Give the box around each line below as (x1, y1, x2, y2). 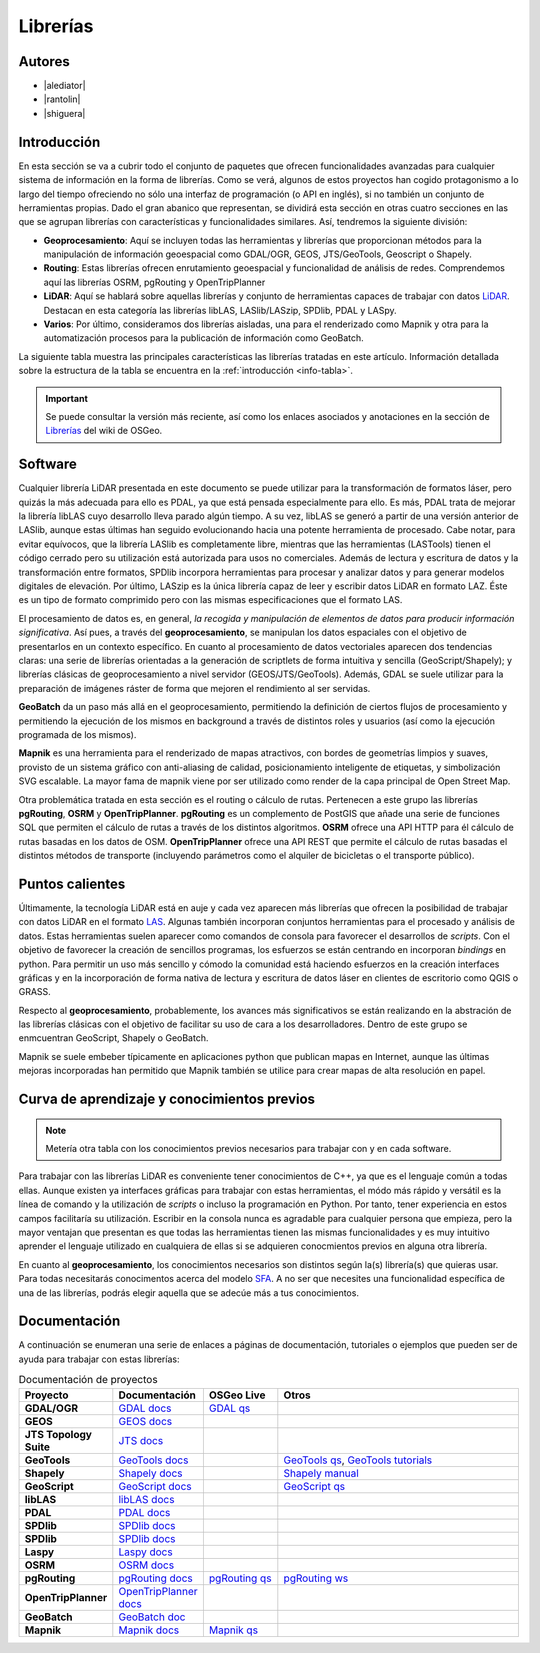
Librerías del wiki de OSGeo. (45, 425, 163, 437)
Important (45, 392, 89, 404)
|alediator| (43, 80, 86, 92)
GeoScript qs (283, 1479, 345, 1493)
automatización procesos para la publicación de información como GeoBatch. (43, 332, 364, 344)
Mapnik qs (208, 1623, 259, 1637)
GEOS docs (118, 1414, 173, 1428)
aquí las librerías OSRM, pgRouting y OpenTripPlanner (43, 276, 266, 288)
